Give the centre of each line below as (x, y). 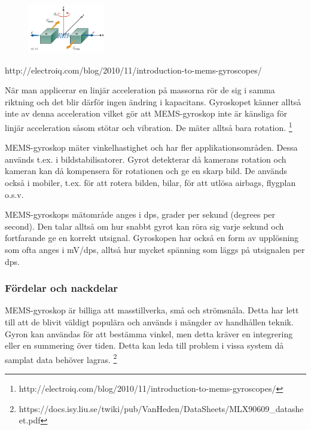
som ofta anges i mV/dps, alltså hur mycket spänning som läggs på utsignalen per (155, 249)
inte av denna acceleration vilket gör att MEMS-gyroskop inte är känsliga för (146, 113)
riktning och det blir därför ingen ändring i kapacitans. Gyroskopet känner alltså (153, 101)
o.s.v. (14, 194)
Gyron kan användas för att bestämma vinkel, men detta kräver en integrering (149, 333)
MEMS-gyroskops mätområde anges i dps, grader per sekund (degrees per (140, 214)
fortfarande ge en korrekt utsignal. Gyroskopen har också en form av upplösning (152, 238)
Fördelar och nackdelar (62, 288)
